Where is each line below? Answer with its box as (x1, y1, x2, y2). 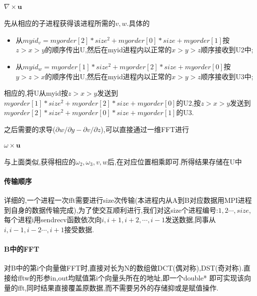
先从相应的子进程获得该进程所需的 (4, 18, 115, 28)
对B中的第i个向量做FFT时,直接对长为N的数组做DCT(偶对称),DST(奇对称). (4, 263, 244, 273)
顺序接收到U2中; (200, 44, 254, 55)
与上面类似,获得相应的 (4, 156, 76, 166)
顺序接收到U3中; (200, 71, 254, 81)
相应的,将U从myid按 (4, 88, 68, 98)
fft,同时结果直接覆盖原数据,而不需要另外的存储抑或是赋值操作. (17, 282, 219, 293)
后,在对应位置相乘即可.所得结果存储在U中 (107, 156, 242, 166)
